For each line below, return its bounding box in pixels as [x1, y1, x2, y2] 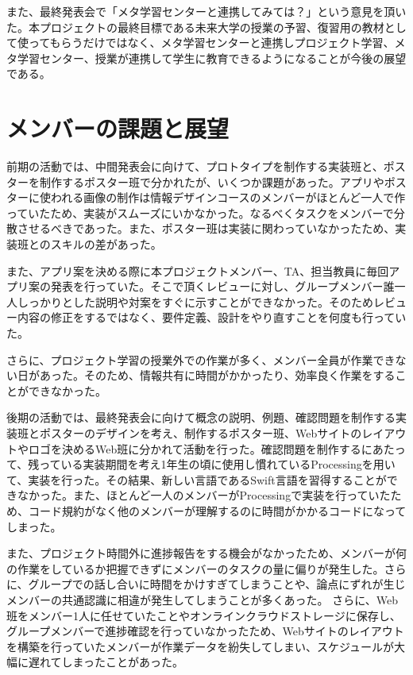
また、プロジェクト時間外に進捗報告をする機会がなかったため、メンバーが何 [6, 545, 407, 561]
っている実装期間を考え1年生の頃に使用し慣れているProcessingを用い [39, 456, 396, 472]
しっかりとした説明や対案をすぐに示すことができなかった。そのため [17, 293, 373, 310]
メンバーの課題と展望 [6, 112, 230, 145]
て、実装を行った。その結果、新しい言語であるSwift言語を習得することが [6, 471, 387, 488]
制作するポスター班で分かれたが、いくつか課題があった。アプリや [39, 173, 384, 190]
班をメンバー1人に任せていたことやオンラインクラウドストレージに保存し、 [6, 607, 401, 623]
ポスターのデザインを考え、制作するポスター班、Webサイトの [39, 425, 362, 441]
